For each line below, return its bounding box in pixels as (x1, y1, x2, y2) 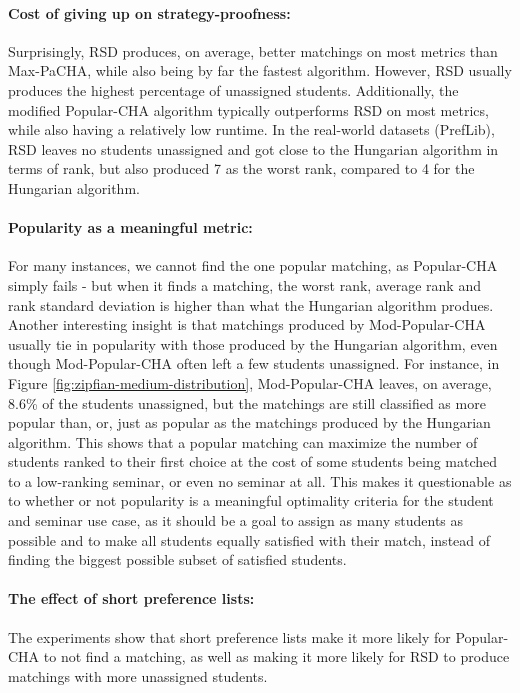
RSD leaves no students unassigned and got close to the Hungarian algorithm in (8, 138, 499, 159)
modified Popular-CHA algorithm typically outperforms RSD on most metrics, (8, 99, 489, 120)
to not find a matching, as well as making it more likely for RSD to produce (43, 646, 510, 667)
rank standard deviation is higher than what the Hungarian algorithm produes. (8, 294, 494, 315)
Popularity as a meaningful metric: (8, 217, 253, 238)
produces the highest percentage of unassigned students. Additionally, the (8, 79, 459, 100)
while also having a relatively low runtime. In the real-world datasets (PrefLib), (8, 119, 495, 140)
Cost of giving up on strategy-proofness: (8, 2, 291, 23)
